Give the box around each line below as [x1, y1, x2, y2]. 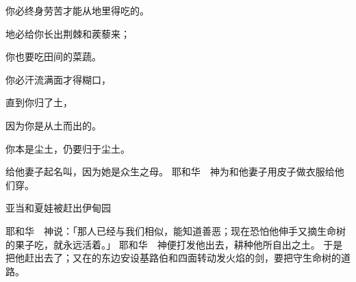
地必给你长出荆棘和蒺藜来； [5, 26, 130, 40]
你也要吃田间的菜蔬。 [5, 49, 101, 64]
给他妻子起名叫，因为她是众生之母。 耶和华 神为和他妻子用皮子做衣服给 [5, 164, 335, 179]
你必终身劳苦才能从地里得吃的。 [5, 3, 149, 17]
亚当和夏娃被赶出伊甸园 [5, 201, 111, 215]
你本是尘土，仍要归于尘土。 [5, 141, 130, 155]
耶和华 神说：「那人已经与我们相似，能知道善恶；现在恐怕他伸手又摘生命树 [5, 223, 346, 238]
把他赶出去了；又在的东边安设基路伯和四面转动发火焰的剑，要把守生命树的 [5, 251, 341, 265]
